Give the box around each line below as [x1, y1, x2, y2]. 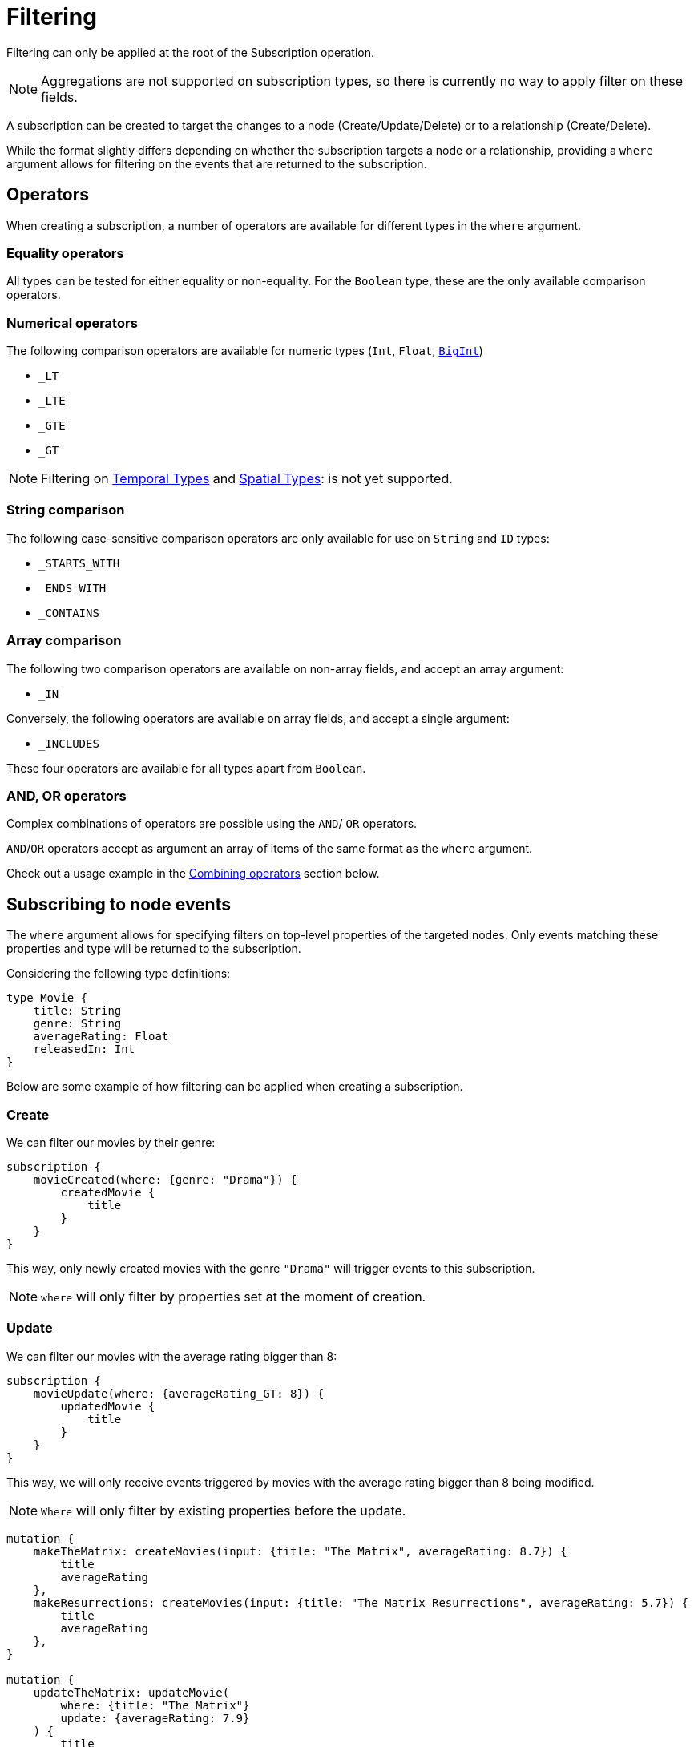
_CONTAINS [38, 606, 99, 619]
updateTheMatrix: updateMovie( [33, 1685, 230, 1699]
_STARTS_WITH [38, 556, 120, 570]
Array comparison [6, 632, 122, 649]
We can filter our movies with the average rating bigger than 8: [6, 1349, 337, 1363]
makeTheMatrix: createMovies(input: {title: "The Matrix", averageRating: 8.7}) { [33, 1544, 567, 1558]
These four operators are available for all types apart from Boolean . [6, 761, 366, 775]
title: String [33, 1004, 122, 1018]
